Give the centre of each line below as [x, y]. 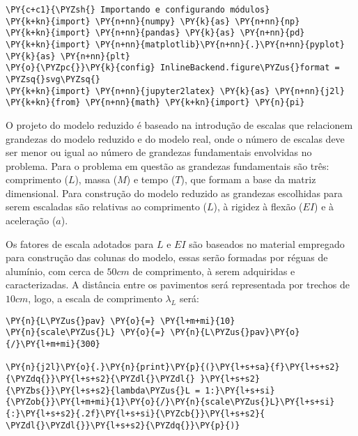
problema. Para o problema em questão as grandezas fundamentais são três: [168, 165]
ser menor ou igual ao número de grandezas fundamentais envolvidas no [159, 152]
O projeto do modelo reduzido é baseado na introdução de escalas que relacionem [179, 124]
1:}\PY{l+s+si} [240, 390]
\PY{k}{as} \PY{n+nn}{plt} [68, 56]
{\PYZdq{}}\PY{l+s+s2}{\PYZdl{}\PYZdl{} [101, 379]
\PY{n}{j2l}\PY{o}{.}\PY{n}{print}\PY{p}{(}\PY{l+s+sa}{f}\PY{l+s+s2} [173, 367]
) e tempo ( [151, 179]
